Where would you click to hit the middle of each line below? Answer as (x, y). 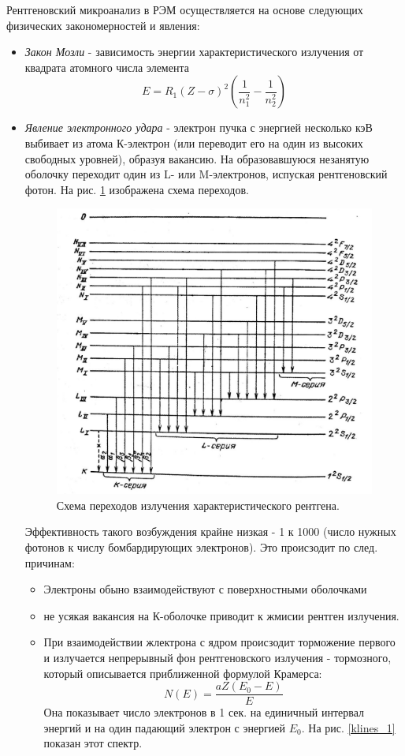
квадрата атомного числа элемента (107, 67)
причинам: (50, 562)
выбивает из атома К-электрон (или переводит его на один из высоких (194, 142)
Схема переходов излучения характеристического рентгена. (198, 505)
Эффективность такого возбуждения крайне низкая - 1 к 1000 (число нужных (210, 531)
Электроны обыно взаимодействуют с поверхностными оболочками (205, 589)
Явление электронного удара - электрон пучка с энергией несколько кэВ (199, 127)
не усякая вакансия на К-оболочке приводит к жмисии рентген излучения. (221, 615)
